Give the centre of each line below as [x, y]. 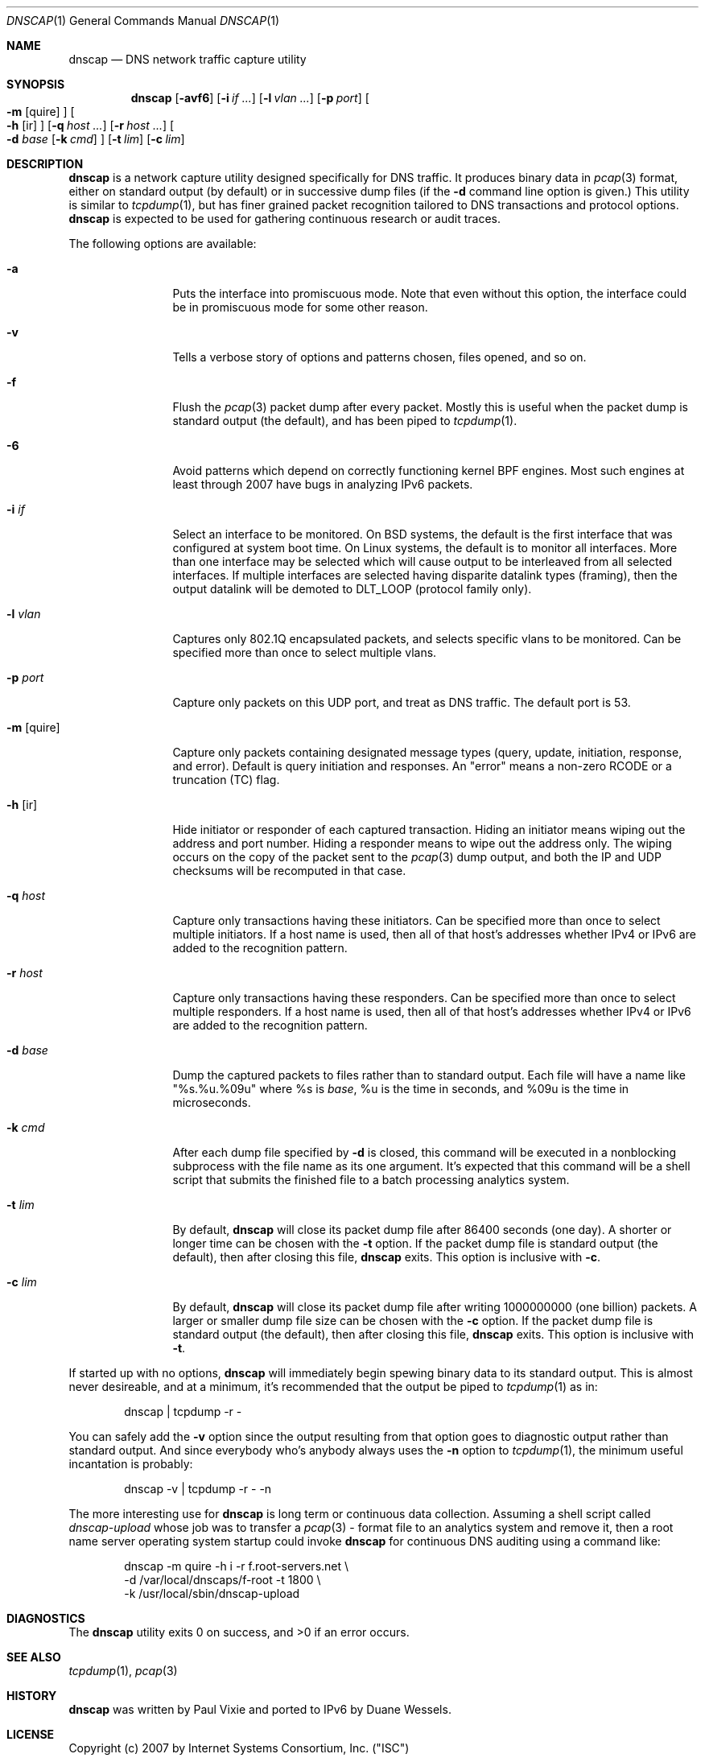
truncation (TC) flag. [226, 780]
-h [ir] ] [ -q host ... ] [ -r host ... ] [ [91, 125]
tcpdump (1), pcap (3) [123, 1671]
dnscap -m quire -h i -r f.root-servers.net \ [237, 1566]
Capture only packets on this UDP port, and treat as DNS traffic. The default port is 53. [402, 702]
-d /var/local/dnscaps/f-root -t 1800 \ [223, 1580]
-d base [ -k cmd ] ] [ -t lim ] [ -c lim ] [96, 139]
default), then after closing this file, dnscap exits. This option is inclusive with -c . [387, 1257]
